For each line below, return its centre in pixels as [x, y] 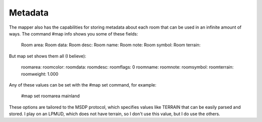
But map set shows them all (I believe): [48, 56]
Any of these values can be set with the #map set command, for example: [83, 85]
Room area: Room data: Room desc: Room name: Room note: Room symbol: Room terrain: [111, 45]
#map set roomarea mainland [50, 96]
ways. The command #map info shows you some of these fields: [74, 34]
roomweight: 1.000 [40, 74]
